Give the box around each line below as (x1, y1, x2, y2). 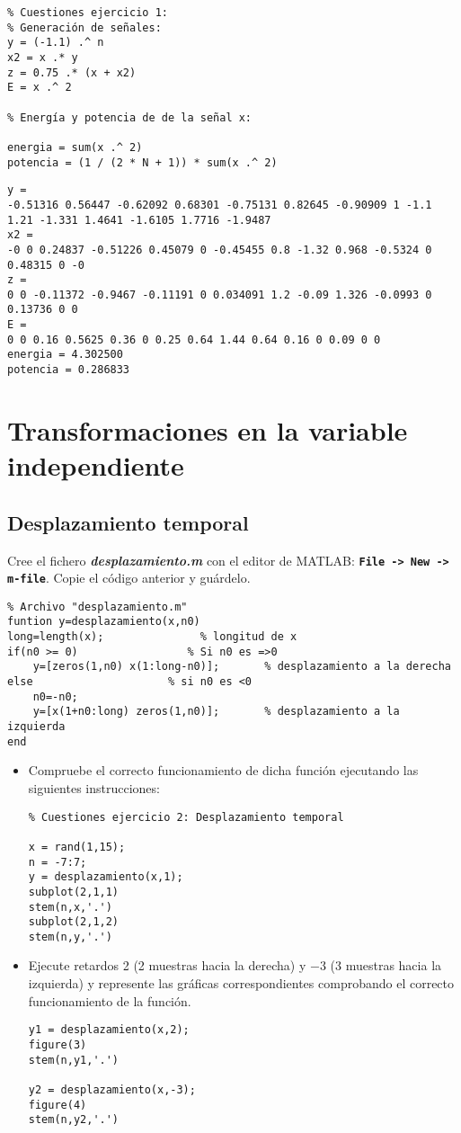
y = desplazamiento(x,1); (28, 870, 183, 884)
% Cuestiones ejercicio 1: (7, 6, 168, 19)
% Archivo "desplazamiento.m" (7, 600, 188, 613)
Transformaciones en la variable (7, 411, 408, 448)
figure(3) (28, 1038, 87, 1051)
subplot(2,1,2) (28, 915, 120, 929)
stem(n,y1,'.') (28, 1053, 120, 1066)
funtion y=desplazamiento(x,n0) (7, 615, 200, 629)
